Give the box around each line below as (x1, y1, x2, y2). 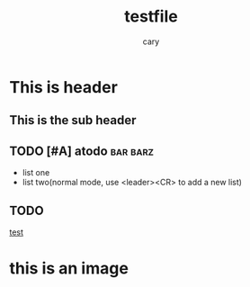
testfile (124, 6, 178, 27)
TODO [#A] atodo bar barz (9, 143, 155, 158)
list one (22, 167, 50, 178)
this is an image (9, 258, 129, 279)
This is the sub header (9, 112, 137, 128)
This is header (9, 76, 119, 97)
